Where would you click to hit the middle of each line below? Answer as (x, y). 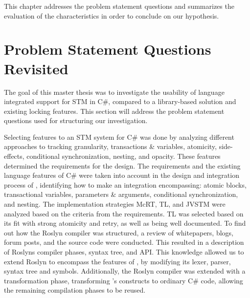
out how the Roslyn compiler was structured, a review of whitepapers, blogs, (119, 232)
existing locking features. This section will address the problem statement (114, 111)
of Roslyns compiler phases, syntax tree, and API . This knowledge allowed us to (124, 252)
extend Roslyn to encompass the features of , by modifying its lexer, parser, (117, 261)
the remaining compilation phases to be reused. (75, 290)
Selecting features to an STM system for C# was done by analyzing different (119, 137)
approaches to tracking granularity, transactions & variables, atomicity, (110, 146)
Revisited (36, 68)
